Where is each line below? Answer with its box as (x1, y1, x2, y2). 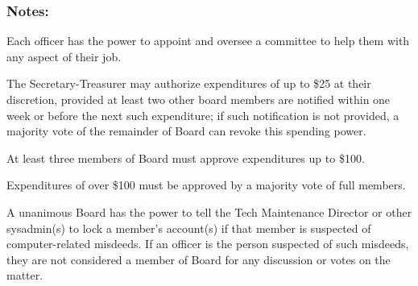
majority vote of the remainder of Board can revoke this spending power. (6, 122, 366, 139)
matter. (6, 267, 43, 284)
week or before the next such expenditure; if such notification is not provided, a (6, 106, 399, 123)
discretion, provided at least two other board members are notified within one (6, 91, 391, 107)
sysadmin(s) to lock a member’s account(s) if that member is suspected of (6, 219, 371, 236)
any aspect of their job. (6, 48, 122, 64)
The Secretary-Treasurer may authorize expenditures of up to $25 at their (6, 75, 371, 92)
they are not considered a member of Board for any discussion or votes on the (6, 251, 391, 267)
